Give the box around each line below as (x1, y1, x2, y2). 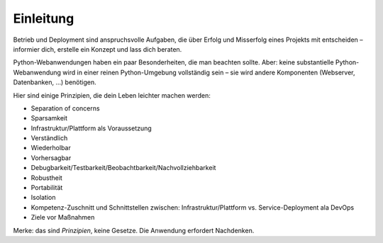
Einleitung (13, 11, 74, 26)
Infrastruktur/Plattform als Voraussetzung (30, 124, 152, 132)
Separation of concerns (30, 103, 100, 113)
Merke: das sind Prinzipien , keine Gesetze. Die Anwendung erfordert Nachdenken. (13, 226, 255, 234)
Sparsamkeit (30, 114, 67, 123)
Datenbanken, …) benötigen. (13, 78, 97, 86)
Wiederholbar (30, 144, 71, 152)
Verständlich (30, 134, 68, 142)
